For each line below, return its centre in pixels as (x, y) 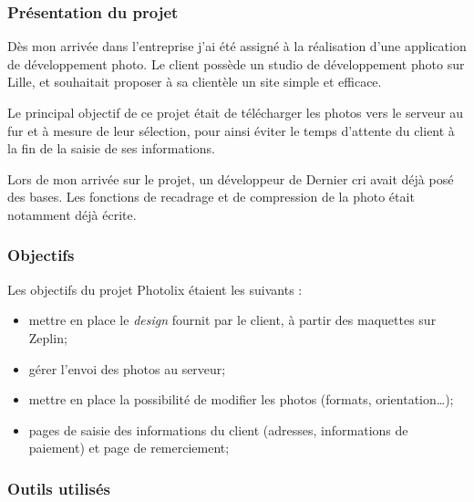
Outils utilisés (59, 488)
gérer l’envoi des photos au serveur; (127, 368)
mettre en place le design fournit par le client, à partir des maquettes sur (232, 320)
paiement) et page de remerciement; (129, 448)
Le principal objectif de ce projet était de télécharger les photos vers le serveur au (236, 112)
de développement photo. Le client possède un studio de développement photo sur (236, 63)
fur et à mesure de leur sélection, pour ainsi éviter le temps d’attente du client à (231, 130)
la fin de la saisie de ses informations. (111, 148)
